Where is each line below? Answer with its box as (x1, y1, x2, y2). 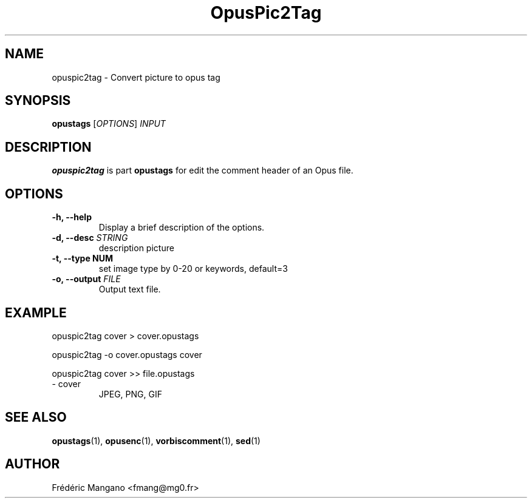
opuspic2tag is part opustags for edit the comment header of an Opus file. (52, 165, 353, 176)
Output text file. (98, 284, 161, 295)
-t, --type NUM (52, 253, 114, 264)
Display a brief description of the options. (98, 222, 265, 233)
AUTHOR (5, 456, 60, 472)
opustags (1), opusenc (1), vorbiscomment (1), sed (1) (52, 435, 261, 446)
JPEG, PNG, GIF (98, 388, 162, 399)
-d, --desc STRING (52, 232, 128, 243)
